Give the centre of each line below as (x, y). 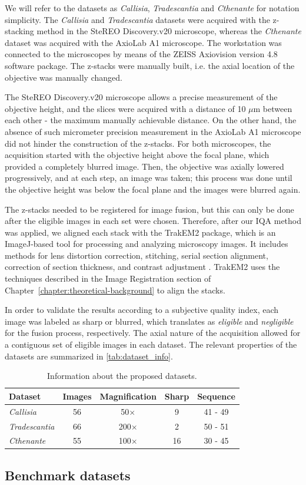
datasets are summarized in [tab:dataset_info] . (89, 356)
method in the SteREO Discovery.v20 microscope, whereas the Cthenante (169, 31)
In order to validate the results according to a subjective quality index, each (142, 310)
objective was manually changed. (64, 77)
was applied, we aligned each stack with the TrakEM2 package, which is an (140, 232)
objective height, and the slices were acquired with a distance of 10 (125, 108)
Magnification (128, 396)
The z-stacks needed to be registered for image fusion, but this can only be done (149, 209)
